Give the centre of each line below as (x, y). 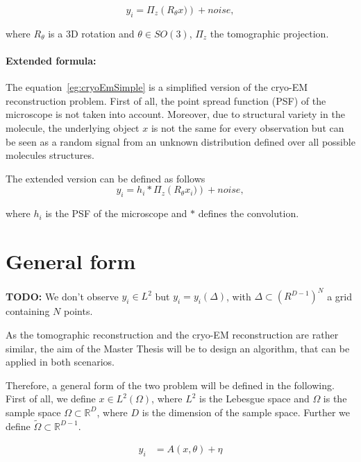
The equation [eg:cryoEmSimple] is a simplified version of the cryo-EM (157, 87)
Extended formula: (51, 60)
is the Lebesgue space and (254, 399)
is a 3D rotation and (91, 33)
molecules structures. (50, 155)
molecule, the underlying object (73, 127)
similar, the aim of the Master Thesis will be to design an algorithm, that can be (178, 348)
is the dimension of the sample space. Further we (246, 412)
